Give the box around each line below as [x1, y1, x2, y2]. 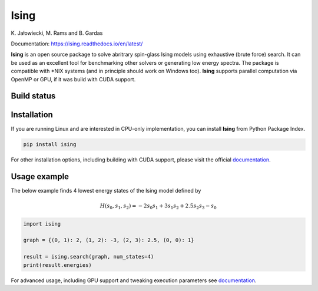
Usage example [11, 171, 69, 182]
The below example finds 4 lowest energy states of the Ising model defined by [11, 187, 201, 194]
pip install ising [23, 141, 77, 148]
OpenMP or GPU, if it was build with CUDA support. [11, 75, 136, 82]
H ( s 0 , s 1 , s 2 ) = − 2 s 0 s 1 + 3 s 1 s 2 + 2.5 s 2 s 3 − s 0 [100, 203, 217, 211]
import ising [23, 220, 61, 227]
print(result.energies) [23, 262, 92, 268]
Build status [11, 91, 56, 101]
